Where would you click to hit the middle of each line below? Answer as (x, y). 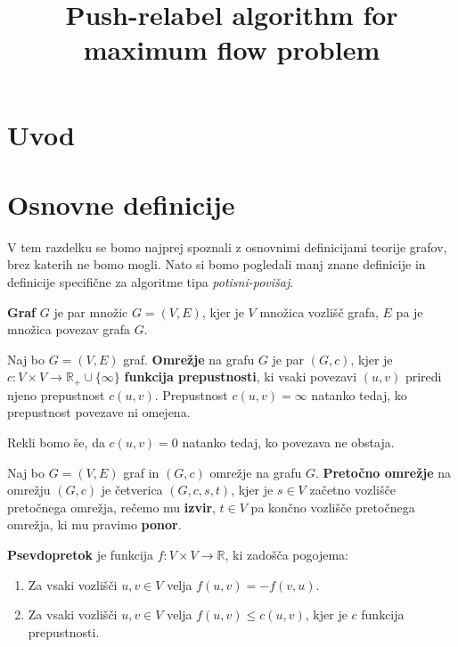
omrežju (29, 490)
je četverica (132, 490)
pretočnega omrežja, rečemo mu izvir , (111, 507)
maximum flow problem (232, 49)
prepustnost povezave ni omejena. (99, 412)
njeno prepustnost (56, 394)
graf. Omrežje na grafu (189, 359)
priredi (423, 377)
